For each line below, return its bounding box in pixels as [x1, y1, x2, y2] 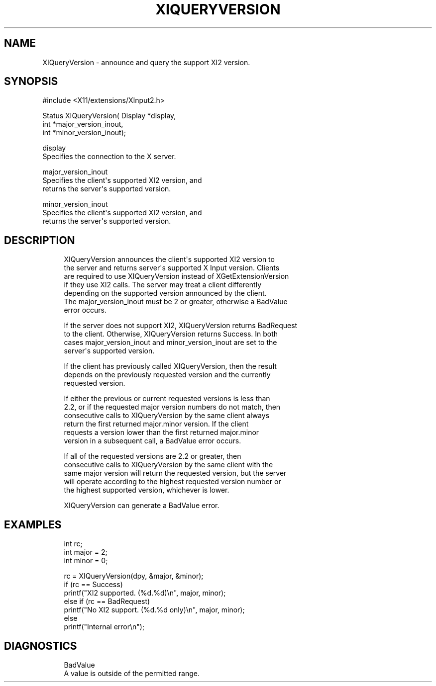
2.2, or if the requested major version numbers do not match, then [64, 403, 281, 412]
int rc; [64, 539, 83, 548]
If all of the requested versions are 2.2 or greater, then [64, 452, 241, 461]
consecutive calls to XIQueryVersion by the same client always [64, 411, 270, 420]
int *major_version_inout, [42, 120, 123, 129]
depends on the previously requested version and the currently [64, 370, 271, 379]
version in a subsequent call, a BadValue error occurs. [64, 436, 241, 445]
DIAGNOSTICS [4, 639, 77, 652]
